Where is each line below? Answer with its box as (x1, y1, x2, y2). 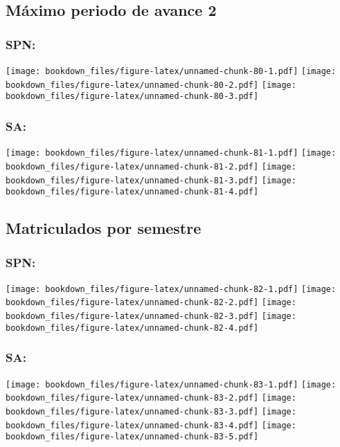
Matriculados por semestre (6, 217, 202, 239)
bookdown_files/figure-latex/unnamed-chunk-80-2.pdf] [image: (6, 80, 296, 90)
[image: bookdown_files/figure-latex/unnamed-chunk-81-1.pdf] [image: (6, 148, 337, 158)
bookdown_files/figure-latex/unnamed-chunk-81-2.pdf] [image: (6, 161, 296, 172)
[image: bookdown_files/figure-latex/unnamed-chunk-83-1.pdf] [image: (6, 379, 337, 390)
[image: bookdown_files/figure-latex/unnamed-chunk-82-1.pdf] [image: (6, 284, 337, 294)
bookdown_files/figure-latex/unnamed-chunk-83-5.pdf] (6, 432, 259, 442)
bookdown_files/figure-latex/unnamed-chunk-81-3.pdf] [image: (6, 175, 296, 185)
